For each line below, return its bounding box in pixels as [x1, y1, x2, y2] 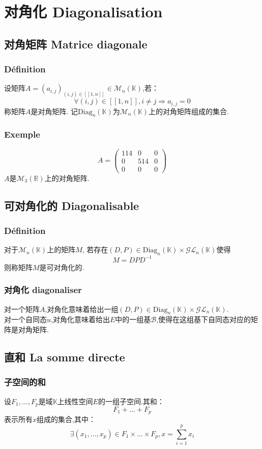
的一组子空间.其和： [98, 395, 164, 406]
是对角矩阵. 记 [31, 105, 78, 116]
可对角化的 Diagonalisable [4, 197, 139, 213]
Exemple [4, 128, 40, 141]
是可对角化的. [39, 261, 84, 272]
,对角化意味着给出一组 [45, 303, 119, 314]
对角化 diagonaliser [4, 283, 82, 296]
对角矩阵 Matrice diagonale [4, 36, 148, 51]
